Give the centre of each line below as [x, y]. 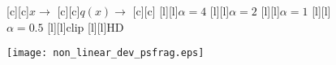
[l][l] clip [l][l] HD [86, 26]
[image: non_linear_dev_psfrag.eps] [106, 53]
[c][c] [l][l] [155, 11]
